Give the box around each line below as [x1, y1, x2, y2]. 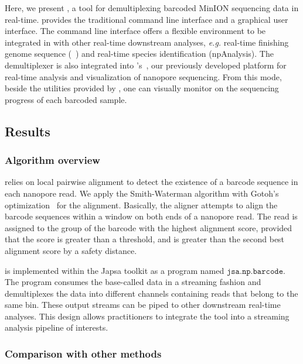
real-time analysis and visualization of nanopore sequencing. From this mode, [5, 70, 282, 83]
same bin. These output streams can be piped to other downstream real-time [5, 298, 281, 311]
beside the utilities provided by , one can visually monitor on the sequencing [5, 82, 279, 94]
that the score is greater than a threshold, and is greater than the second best [5, 233, 285, 245]
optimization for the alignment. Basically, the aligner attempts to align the [5, 198, 278, 211]
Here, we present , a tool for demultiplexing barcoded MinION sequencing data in [5, 2, 299, 13]
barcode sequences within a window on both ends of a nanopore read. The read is [5, 210, 298, 222]
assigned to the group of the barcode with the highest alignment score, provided [5, 221, 292, 233]
